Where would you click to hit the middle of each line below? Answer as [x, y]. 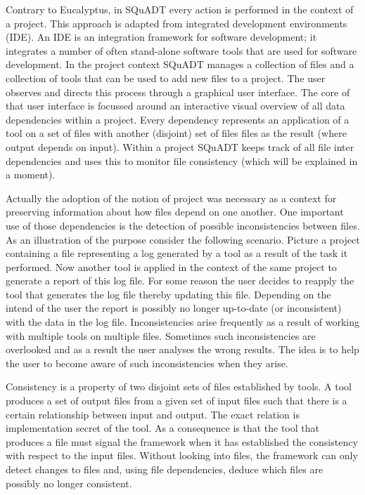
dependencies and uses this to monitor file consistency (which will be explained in [182, 160]
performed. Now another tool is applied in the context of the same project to [171, 266]
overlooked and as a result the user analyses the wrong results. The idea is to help [182, 349]
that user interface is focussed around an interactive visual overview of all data [175, 106]
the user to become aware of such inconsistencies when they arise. [147, 363]
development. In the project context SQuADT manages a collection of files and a [180, 64]
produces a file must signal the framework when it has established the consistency [182, 441]
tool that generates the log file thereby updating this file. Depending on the [168, 294]
